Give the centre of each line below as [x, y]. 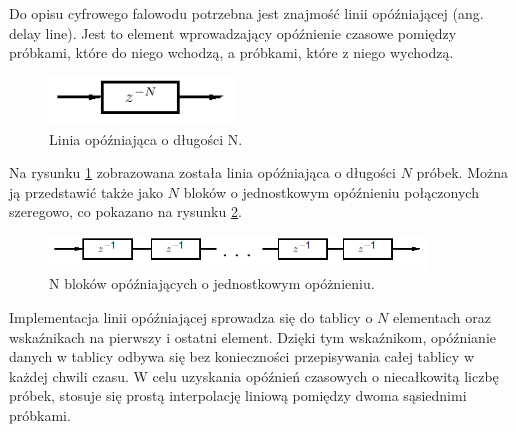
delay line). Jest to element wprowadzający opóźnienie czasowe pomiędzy [233, 32]
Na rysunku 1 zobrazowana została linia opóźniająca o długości [202, 172]
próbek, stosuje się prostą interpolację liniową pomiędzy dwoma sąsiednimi [238, 395]
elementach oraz [442, 317]
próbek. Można [462, 172]
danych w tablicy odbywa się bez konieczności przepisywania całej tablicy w [241, 356]
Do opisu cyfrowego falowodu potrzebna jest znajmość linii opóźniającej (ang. [246, 13]
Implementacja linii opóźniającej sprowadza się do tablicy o [191, 317]
